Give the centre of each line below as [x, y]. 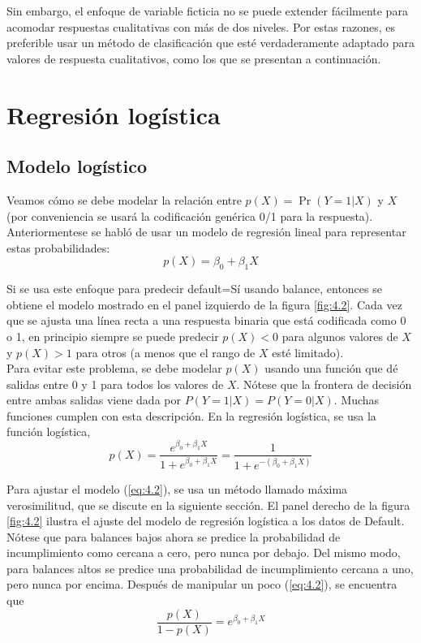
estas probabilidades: [58, 247]
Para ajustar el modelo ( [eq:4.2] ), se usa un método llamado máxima [177, 488]
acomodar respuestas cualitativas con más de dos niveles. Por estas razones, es [201, 26]
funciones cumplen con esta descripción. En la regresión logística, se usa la [191, 415]
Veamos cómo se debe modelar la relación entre [124, 199]
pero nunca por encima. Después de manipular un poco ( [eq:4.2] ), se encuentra [202, 584]
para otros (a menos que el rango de [165, 352]
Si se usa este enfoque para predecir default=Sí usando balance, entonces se [194, 289]
